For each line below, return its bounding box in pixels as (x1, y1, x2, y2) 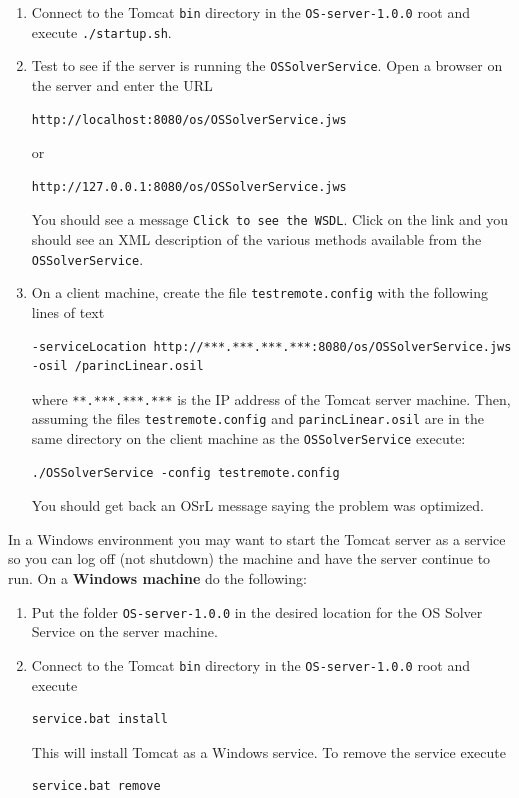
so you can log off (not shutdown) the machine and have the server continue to (8, 548, 491, 569)
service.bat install (31, 712, 168, 727)
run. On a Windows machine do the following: (8, 568, 307, 589)
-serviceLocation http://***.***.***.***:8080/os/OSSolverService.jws (31, 339, 512, 354)
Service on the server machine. (31, 621, 218, 642)
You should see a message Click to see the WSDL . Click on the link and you (31, 209, 508, 230)
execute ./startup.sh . (31, 21, 172, 42)
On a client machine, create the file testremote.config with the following (31, 282, 488, 303)
